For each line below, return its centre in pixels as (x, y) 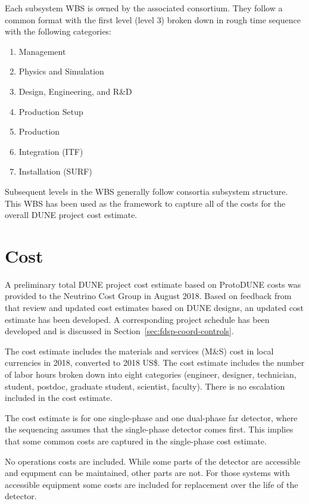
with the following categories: (58, 31)
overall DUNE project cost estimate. (71, 215)
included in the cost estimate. (59, 398)
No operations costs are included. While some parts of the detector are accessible (153, 461)
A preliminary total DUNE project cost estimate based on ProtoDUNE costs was (153, 284)
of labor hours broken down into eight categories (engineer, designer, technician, (151, 374)
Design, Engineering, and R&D (75, 91)
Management (42, 51)
